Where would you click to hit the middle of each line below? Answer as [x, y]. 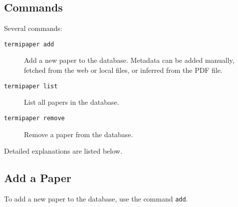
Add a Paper [38, 178]
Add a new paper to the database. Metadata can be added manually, [129, 60]
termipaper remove [34, 118]
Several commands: [33, 28]
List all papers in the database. [72, 102]
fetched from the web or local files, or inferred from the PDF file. [123, 70]
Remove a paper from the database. [79, 134]
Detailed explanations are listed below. [63, 151]
